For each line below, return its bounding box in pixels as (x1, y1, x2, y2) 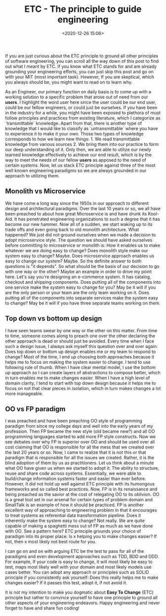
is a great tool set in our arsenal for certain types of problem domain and (5, 497, 153, 503)
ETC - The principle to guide (24, 3, 142, 15)
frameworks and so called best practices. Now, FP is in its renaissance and (5, 486, 158, 492)
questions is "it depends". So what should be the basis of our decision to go (5, 263, 160, 269)
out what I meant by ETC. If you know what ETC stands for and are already (5, 63, 157, 69)
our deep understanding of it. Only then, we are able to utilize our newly (5, 146, 152, 152)
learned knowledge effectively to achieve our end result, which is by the (5, 152, 152, 158)
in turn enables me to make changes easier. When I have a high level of (5, 375, 150, 381)
